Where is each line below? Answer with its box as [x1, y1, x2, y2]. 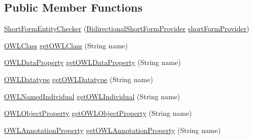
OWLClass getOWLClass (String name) [4, 40, 128, 50]
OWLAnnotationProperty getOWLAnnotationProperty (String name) [4, 124, 221, 135]
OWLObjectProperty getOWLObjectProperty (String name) [4, 108, 192, 118]
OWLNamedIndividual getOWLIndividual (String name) [4, 91, 180, 101]
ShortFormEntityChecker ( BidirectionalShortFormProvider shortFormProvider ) [4, 23, 249, 34]
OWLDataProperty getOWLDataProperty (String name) [4, 57, 181, 67]
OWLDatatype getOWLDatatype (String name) [4, 74, 153, 84]
